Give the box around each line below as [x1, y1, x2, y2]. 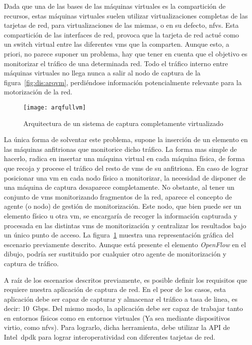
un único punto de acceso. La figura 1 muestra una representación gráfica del [4, 230, 234, 240]
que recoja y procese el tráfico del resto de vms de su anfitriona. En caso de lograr [4, 163, 249, 173]
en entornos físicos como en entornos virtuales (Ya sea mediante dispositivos [4, 312, 230, 323]
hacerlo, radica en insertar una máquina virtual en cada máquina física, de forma [4, 153, 245, 163]
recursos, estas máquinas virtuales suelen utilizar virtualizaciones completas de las [4, 10, 248, 20]
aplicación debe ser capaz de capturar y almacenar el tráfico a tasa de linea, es [4, 293, 238, 304]
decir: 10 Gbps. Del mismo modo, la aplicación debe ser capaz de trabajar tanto [4, 303, 243, 313]
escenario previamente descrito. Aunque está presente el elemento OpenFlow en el [4, 239, 246, 249]
